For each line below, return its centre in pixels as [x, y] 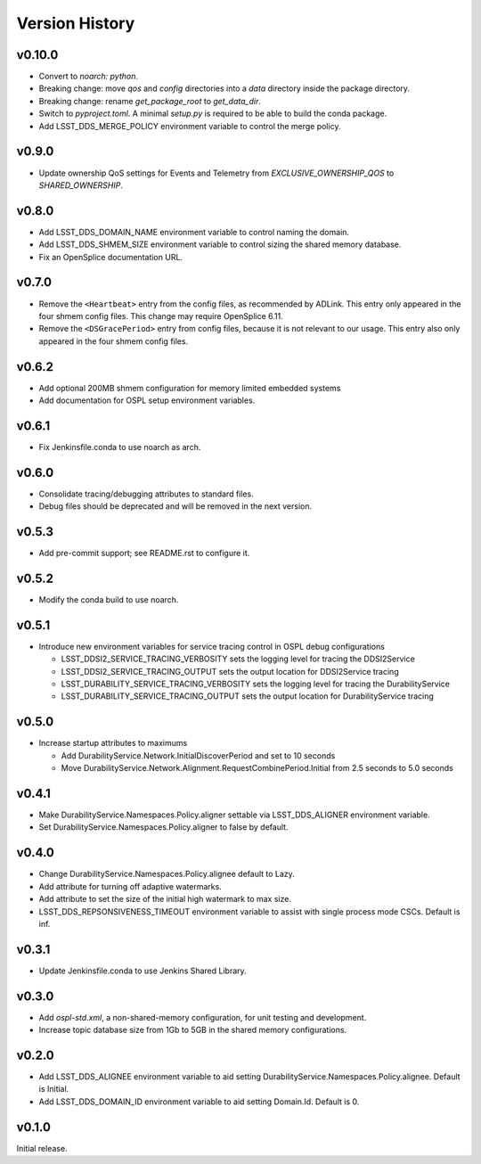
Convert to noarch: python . [88, 77]
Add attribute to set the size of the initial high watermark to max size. [165, 899]
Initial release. [42, 1148]
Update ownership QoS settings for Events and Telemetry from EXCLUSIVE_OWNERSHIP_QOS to [216, 173]
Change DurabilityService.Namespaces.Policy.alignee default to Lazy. [167, 874]
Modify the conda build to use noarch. [109, 600]
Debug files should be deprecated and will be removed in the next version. [175, 506]
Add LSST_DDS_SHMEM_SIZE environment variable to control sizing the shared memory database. [220, 244]
